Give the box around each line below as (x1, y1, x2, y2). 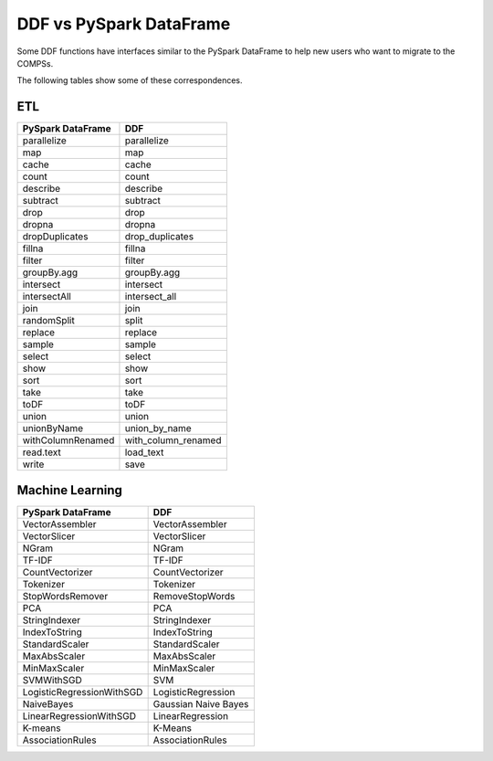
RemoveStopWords (152, 589, 236, 602)
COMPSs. (16, 58, 54, 69)
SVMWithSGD (22, 673, 82, 686)
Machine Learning (16, 482, 123, 498)
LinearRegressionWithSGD (22, 709, 137, 722)
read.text (22, 446, 61, 459)
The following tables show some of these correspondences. (16, 75, 243, 86)
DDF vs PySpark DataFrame (16, 14, 231, 34)
